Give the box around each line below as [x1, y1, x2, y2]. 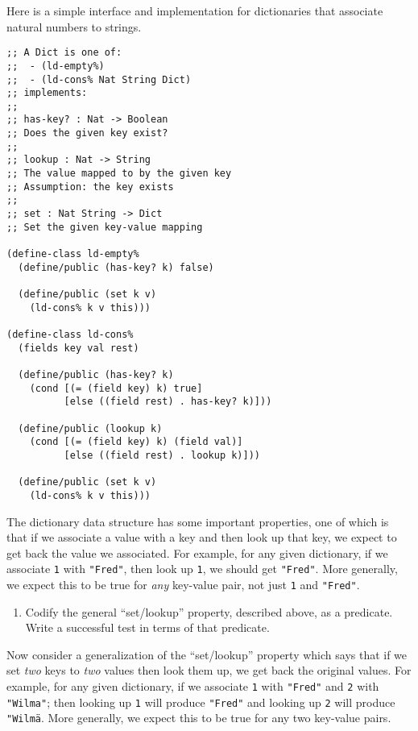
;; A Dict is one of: [6, 47, 122, 59]
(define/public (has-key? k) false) [18, 261, 214, 273]
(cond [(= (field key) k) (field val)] [29, 436, 243, 448]
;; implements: [6, 87, 88, 99]
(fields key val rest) [18, 342, 139, 354]
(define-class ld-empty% [6, 248, 139, 260]
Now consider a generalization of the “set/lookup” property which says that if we [6, 646, 408, 662]
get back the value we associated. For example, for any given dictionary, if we [6, 544, 388, 561]
